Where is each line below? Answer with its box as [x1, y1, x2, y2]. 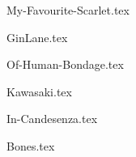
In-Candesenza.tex [6, 110, 98, 127]
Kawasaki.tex [6, 83, 72, 100]
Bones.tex [6, 137, 55, 154]
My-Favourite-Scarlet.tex [6, 2, 130, 18]
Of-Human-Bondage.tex [6, 56, 124, 73]
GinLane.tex [6, 28, 68, 45]
